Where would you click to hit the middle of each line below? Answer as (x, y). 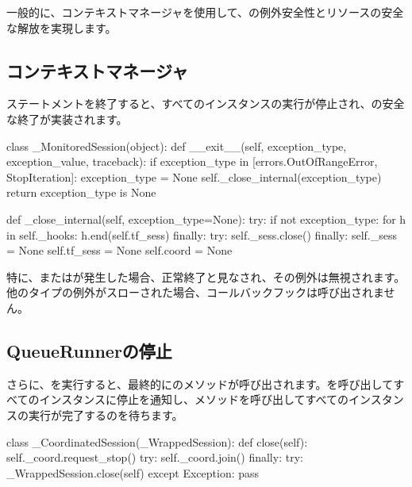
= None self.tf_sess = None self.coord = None (119, 250)
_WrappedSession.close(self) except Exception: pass (133, 472)
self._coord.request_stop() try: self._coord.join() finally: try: (155, 457)
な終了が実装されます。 (67, 119)
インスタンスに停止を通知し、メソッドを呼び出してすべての (194, 399)
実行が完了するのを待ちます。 (106, 414)
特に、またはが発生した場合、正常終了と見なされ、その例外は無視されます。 (206, 276)
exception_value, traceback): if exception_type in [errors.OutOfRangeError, (192, 161)
